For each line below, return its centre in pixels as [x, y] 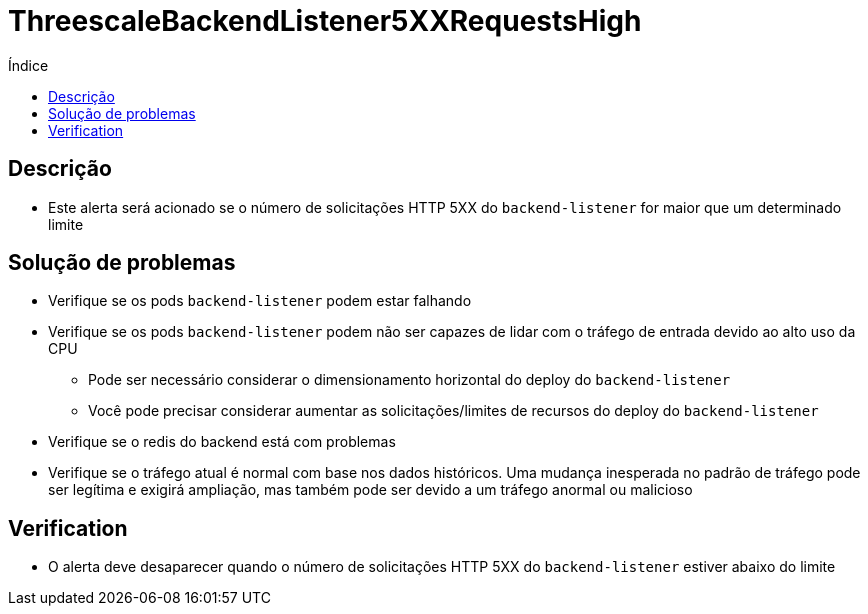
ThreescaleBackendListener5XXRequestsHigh [325, 21]
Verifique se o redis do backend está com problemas [222, 442]
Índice [28, 65]
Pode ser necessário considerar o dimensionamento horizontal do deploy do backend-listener [409, 380]
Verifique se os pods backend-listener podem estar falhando [260, 301]
